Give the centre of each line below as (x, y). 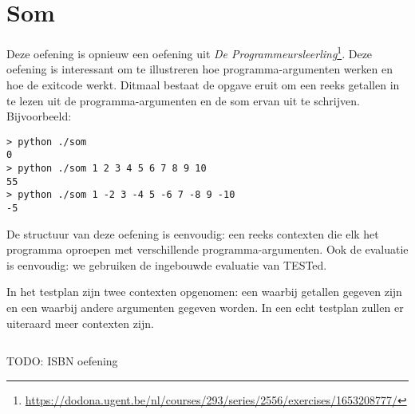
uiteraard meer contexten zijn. (80, 323)
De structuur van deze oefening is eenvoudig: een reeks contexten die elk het (193, 233)
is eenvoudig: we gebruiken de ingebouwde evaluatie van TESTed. (167, 264)
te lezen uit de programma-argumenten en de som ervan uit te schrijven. (183, 100)
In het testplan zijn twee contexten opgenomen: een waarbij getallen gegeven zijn (204, 292)
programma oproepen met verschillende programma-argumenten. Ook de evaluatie (207, 249)
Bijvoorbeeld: (39, 116)
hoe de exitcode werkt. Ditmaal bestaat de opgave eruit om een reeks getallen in (203, 84)
